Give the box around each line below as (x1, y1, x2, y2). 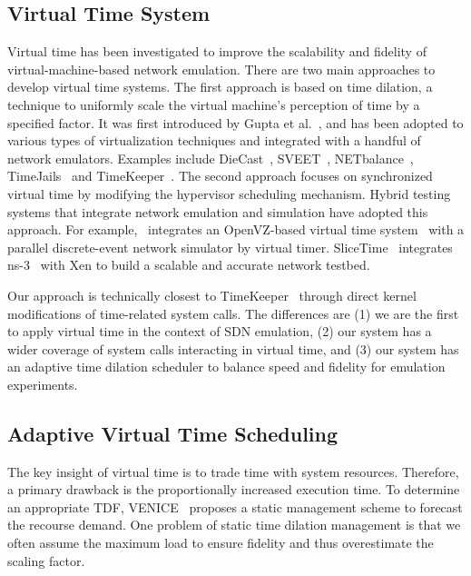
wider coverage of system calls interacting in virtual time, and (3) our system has (7, 339, 459, 358)
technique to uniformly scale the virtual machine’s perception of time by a (7, 94, 420, 114)
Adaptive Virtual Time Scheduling (7, 419, 339, 447)
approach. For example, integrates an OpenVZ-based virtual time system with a (7, 220, 465, 239)
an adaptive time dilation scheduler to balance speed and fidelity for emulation (7, 357, 446, 376)
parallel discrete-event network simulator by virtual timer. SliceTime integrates (7, 237, 453, 256)
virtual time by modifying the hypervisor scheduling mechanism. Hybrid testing (7, 184, 451, 203)
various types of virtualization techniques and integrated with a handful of (7, 131, 421, 150)
